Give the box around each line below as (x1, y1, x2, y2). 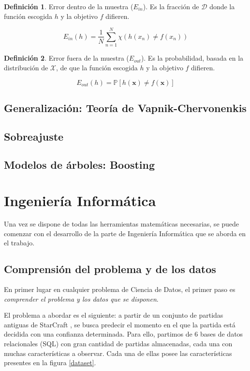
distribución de (4, 62, 48, 72)
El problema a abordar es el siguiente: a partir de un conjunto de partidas (4, 310, 223, 320)
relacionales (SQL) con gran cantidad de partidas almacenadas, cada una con (4, 338, 233, 348)
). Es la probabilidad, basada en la (141, 53, 244, 63)
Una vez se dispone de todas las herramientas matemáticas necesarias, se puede (4, 218, 239, 228)
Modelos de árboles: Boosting (4, 157, 155, 172)
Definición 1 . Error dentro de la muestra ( (4, 1, 133, 11)
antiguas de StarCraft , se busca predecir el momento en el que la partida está (4, 319, 235, 329)
